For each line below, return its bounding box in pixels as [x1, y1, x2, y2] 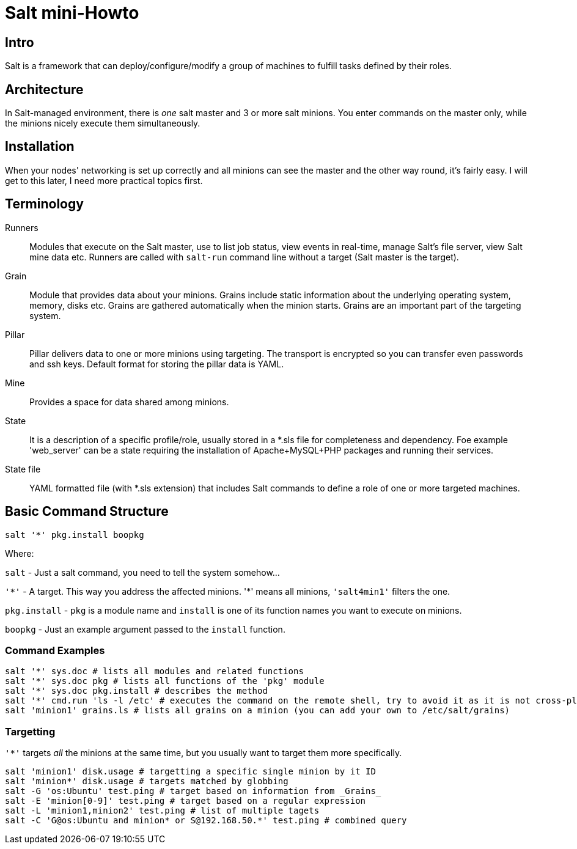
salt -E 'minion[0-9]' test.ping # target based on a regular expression [5, 796, 366, 806]
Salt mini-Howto [5, 2, 139, 23]
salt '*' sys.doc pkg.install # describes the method [5, 686, 268, 696]
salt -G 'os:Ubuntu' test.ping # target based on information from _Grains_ [5, 786, 381, 796]
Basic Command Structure [5, 504, 169, 520]
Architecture [5, 81, 84, 97]
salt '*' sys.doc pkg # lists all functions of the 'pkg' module [5, 676, 325, 686]
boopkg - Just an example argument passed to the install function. [5, 623, 285, 634]
